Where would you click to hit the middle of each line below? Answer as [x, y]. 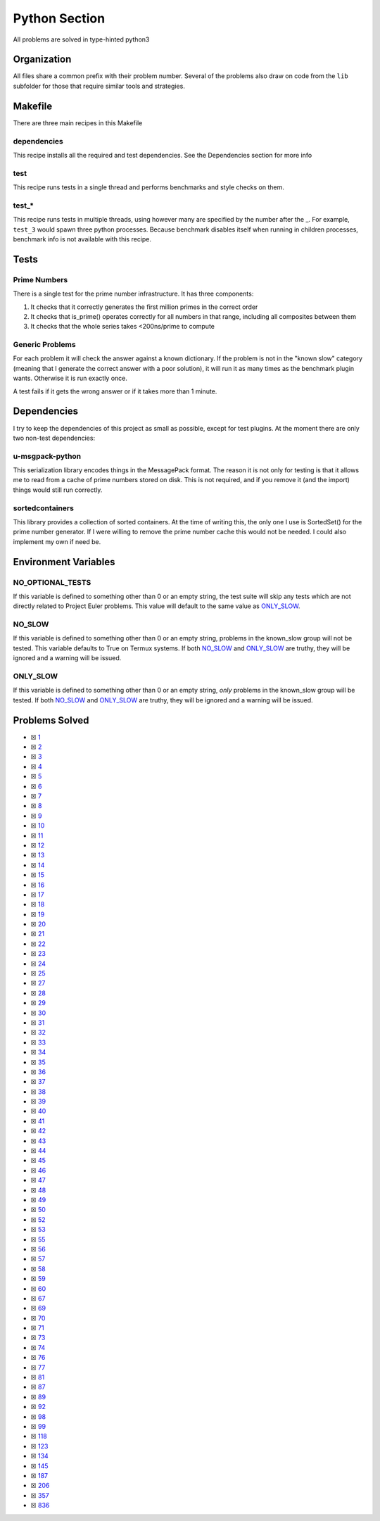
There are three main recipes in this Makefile [78, 122]
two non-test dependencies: [54, 438]
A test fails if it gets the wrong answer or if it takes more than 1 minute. [115, 391]
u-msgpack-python [47, 456]
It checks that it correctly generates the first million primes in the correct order [144, 307]
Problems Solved [51, 720]
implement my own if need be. [57, 541]
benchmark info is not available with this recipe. [82, 239]
